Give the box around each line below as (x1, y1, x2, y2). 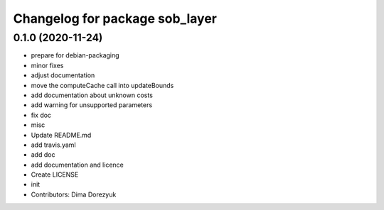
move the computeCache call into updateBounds (31, 81, 174, 89)
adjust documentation (31, 71, 95, 79)
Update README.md (31, 131, 92, 139)
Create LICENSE (31, 170, 79, 179)
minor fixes (31, 61, 64, 70)
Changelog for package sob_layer (13, 11, 217, 26)
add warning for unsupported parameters (31, 101, 153, 109)
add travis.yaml (31, 140, 76, 149)
